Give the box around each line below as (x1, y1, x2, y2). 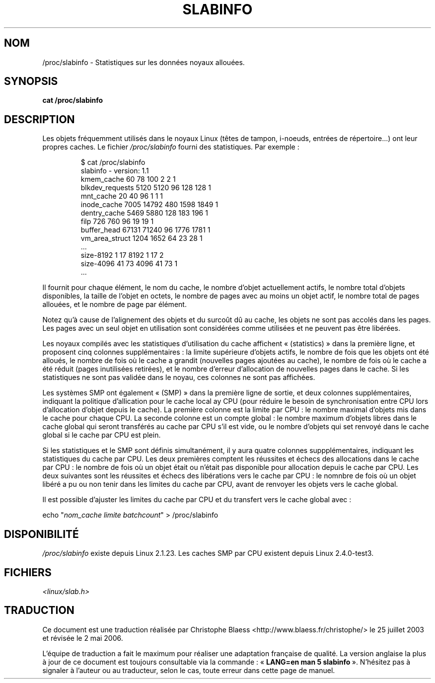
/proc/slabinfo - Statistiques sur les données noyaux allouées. (42, 58, 245, 67)
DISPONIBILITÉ (4, 528, 79, 540)
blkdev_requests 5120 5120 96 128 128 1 (80, 183, 211, 192)
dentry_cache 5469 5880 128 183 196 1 (80, 209, 208, 218)
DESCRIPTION (4, 113, 75, 126)
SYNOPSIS (4, 75, 58, 88)
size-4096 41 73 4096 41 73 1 (80, 259, 178, 268)
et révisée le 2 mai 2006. (42, 633, 123, 642)
